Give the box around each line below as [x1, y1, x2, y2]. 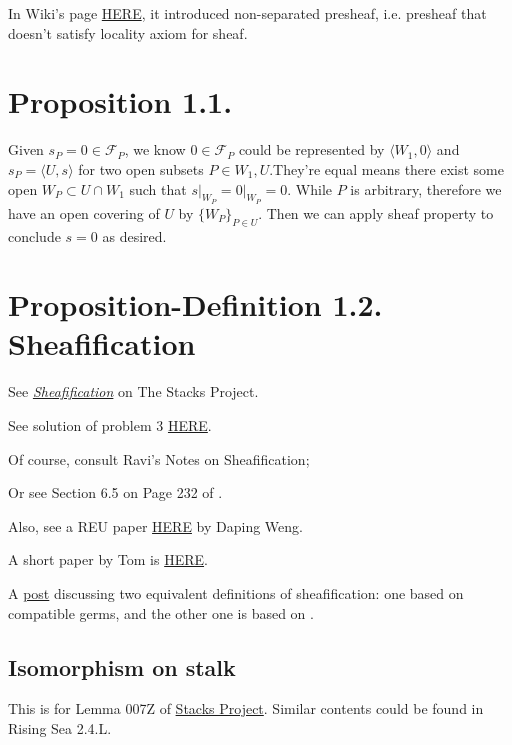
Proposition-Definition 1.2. [8, 284, 383, 325]
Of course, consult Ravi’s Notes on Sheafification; [8, 448, 310, 469]
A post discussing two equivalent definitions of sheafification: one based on [8, 582, 464, 603]
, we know [124, 139, 186, 160]
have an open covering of [8, 202, 160, 223]
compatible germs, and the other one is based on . [8, 602, 314, 623]
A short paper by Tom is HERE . [8, 549, 208, 570]
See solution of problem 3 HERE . [8, 415, 212, 435]
